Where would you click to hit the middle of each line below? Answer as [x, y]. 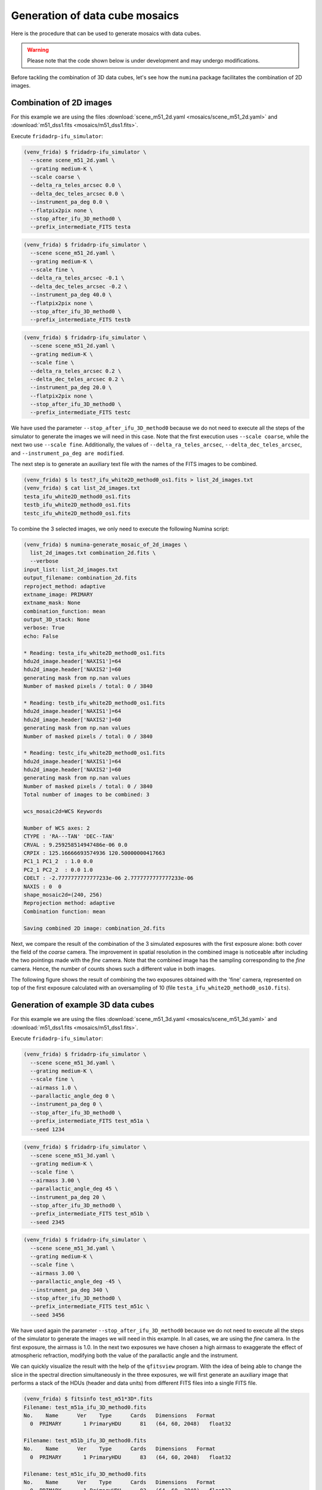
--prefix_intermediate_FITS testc [80, 412]
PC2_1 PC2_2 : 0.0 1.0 [58, 870]
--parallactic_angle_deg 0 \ [73, 1096]
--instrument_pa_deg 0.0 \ [69, 202]
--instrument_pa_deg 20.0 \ [71, 388]
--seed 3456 [47, 1315]
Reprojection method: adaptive [69, 903]
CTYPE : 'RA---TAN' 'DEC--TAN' [69, 836]
